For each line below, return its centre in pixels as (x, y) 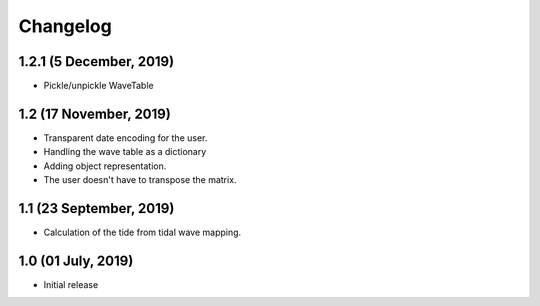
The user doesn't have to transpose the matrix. (140, 180)
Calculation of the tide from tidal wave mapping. (142, 232)
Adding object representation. (105, 166)
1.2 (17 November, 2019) (95, 113)
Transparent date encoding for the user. (125, 137)
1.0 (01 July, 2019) (76, 260)
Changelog (65, 26)
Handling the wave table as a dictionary (125, 152)
